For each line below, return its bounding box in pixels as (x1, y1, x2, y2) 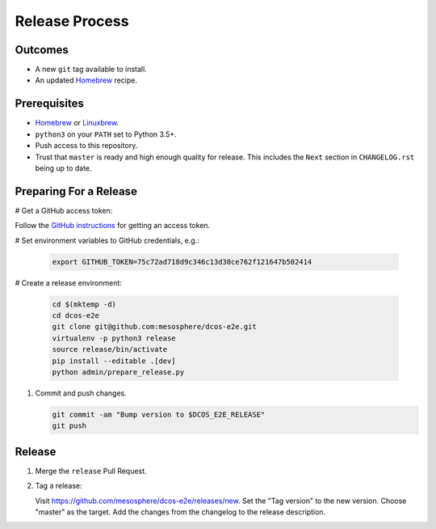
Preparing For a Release (15, 184, 137, 198)
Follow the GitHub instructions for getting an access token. (15, 221, 211, 231)
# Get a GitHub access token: (15, 205, 113, 215)
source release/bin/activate (52, 345, 168, 354)
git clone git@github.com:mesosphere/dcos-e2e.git (52, 322, 258, 332)
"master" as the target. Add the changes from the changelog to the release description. (35, 506, 326, 517)
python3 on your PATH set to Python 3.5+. (35, 129, 177, 139)
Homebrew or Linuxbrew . (35, 118, 119, 128)
